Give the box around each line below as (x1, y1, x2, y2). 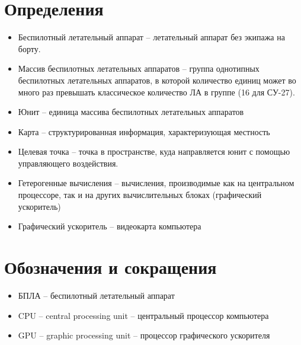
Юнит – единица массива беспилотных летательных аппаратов (18, 106, 244, 118)
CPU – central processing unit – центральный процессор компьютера (18, 309, 269, 321)
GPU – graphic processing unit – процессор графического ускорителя (18, 329, 270, 341)
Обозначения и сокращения (4, 255, 217, 279)
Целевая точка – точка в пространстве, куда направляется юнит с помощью (18, 145, 290, 158)
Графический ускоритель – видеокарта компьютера (18, 220, 201, 232)
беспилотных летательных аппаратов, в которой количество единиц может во (18, 74, 296, 86)
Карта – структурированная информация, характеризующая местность (18, 125, 270, 138)
